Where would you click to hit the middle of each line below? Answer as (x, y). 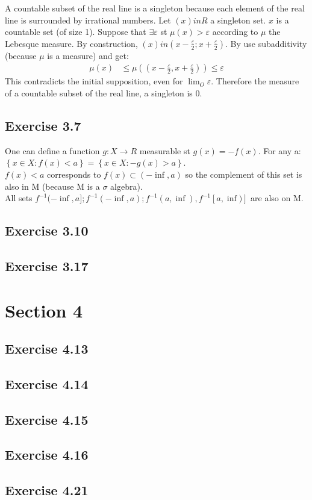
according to (235, 32)
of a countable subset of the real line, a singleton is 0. (104, 93)
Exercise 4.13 (47, 348)
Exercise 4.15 (47, 419)
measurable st (165, 150)
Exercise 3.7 (43, 125)
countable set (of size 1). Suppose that (76, 32)
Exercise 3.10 (47, 230)
